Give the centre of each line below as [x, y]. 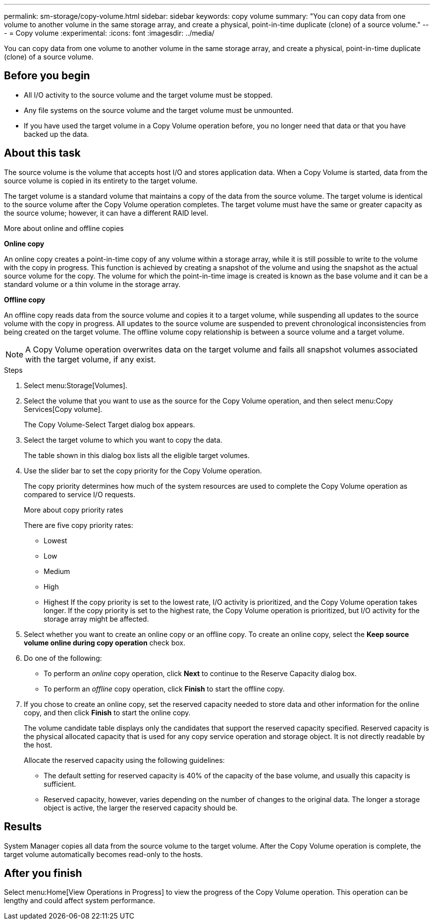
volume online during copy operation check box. [105, 642]
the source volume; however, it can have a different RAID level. [106, 213]
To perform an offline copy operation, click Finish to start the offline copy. [164, 689]
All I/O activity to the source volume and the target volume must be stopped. [148, 95]
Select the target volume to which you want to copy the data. [123, 440]
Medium [57, 571]
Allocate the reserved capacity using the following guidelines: [124, 760]
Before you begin [47, 76]
